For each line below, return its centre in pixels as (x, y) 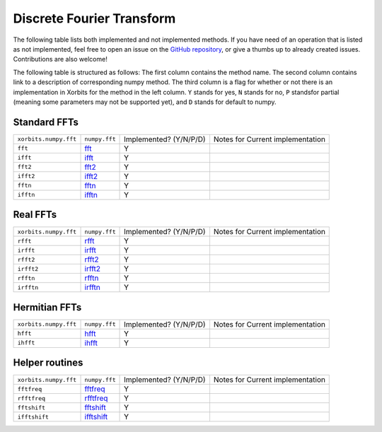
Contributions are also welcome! (60, 59)
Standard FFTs (46, 122)
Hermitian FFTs (47, 307)
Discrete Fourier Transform (94, 18)
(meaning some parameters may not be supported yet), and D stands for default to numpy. (145, 102)
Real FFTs (35, 215)
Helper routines (48, 363)
